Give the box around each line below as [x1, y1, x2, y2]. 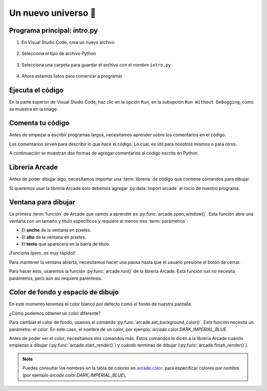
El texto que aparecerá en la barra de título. [21, 241, 111, 247]
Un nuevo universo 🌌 [9, 7, 96, 18]
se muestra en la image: [9, 106, 58, 112]
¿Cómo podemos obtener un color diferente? [9, 310, 101, 316]
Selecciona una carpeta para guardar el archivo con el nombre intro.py [21, 62, 171, 68]
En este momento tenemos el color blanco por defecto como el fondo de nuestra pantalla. [9, 301, 192, 307]
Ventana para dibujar [9, 198, 75, 206]
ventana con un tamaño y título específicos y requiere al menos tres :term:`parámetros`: [9, 218, 188, 224]
